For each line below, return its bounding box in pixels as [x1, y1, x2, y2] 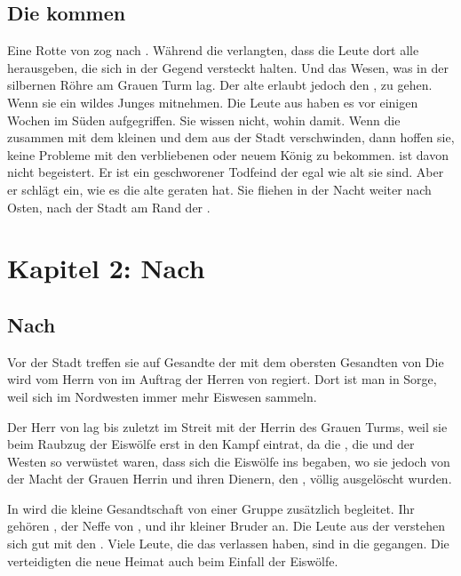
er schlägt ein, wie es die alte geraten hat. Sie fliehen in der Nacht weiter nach [7, 180, 432, 198]
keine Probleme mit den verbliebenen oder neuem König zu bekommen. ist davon [7, 145, 449, 164]
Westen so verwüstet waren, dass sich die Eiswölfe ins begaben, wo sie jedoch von [7, 452, 450, 470]
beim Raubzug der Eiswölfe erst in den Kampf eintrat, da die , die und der [7, 435, 415, 453]
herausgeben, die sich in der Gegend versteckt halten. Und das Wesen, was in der [7, 58, 449, 76]
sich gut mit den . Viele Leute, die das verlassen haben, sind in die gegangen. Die [7, 534, 449, 553]
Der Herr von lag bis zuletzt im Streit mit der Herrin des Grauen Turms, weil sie [7, 417, 448, 436]
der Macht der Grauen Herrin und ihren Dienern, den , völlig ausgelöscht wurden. [7, 469, 452, 488]
